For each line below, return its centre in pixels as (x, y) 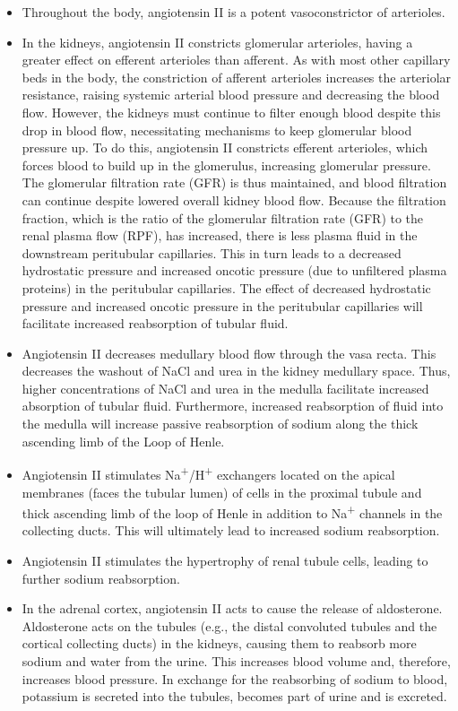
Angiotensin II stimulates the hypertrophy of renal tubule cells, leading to (225, 560)
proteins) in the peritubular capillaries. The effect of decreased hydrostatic (226, 287)
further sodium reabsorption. (101, 578)
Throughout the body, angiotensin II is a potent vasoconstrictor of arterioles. (233, 12)
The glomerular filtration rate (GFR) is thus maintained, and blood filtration (234, 182)
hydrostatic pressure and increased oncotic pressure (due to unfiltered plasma (234, 270)
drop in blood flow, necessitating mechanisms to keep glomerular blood (217, 130)
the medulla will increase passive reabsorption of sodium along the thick (220, 424)
